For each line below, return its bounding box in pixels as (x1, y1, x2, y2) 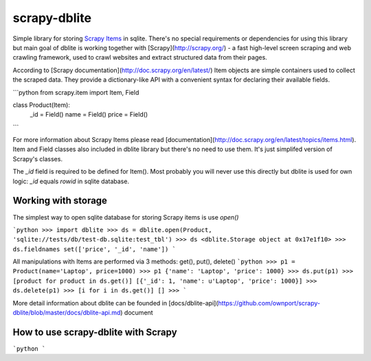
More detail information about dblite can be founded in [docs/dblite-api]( (12, 299, 219, 307)
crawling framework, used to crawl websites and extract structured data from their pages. (12, 54, 267, 62)
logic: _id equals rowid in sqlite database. (12, 177, 130, 185)
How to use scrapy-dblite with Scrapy (12, 326, 178, 338)
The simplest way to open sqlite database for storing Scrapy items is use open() (12, 213, 239, 221)
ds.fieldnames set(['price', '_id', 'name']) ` (12, 245, 177, 253)
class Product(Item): (12, 100, 70, 109)
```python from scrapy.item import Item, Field (12, 88, 139, 96)
